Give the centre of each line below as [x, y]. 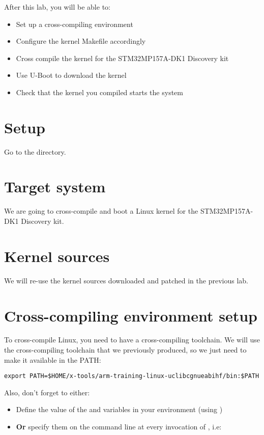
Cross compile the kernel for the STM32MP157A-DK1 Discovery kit [122, 58]
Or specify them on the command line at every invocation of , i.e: [119, 427]
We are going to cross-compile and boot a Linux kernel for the [101, 211]
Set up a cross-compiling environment [75, 24]
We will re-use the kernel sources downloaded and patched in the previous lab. [126, 280]
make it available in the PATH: [53, 359]
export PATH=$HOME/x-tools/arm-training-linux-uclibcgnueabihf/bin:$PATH [132, 376]
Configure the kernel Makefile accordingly [81, 41]
